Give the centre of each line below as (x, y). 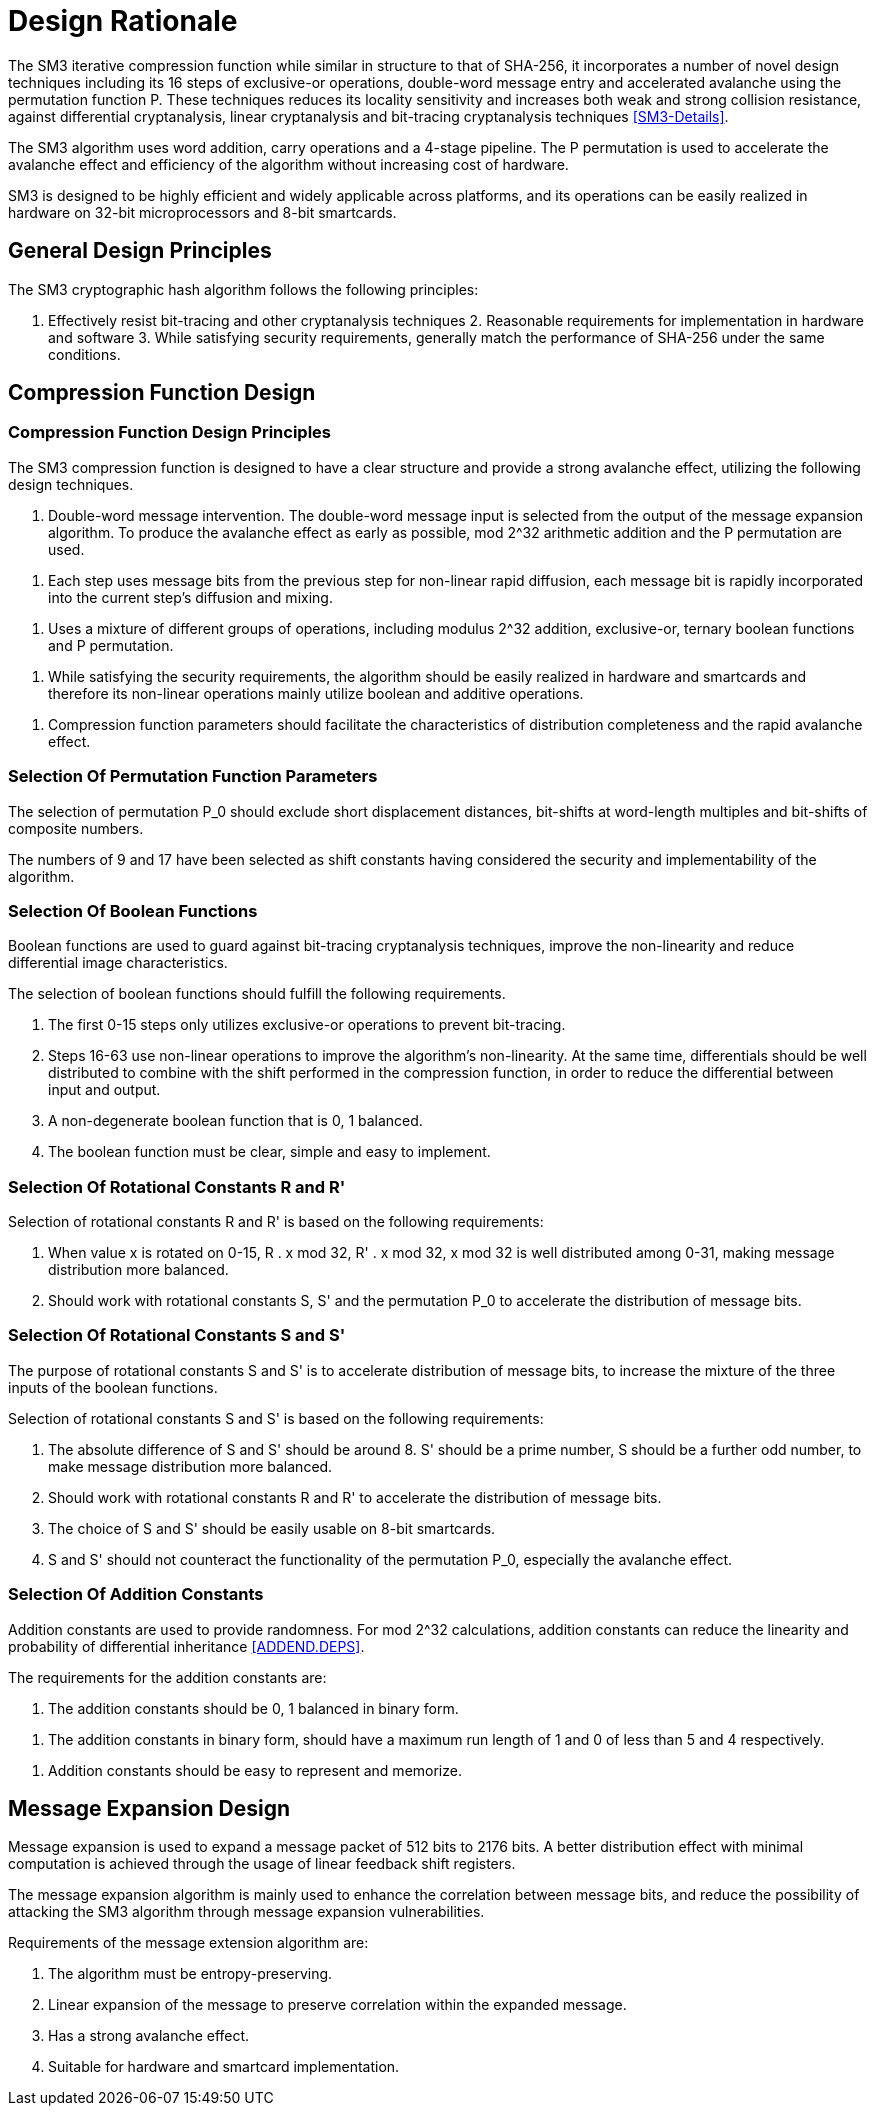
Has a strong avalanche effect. (149, 2036)
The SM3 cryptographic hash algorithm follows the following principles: (243, 289)
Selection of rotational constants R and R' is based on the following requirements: (276, 1222)
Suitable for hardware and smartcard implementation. (224, 2067)
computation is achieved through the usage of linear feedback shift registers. (262, 1864)
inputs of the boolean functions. (113, 1387)
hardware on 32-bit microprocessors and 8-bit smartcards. (202, 212)
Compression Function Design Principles (170, 432)
